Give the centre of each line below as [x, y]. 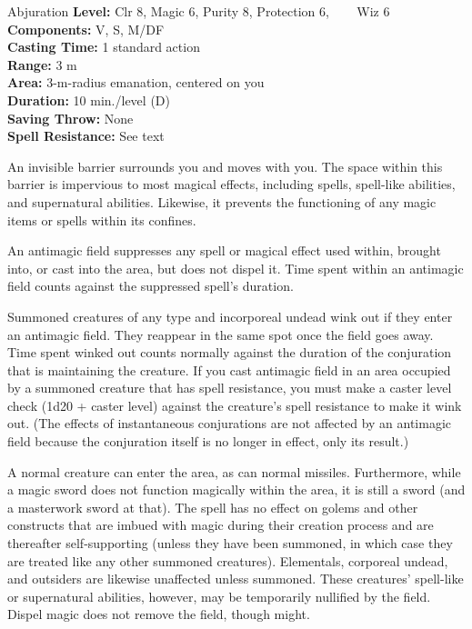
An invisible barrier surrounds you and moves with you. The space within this [225, 166]
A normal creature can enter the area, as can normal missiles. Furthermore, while [234, 471]
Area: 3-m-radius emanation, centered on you [136, 82]
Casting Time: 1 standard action [104, 47]
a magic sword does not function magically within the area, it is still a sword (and [236, 489]
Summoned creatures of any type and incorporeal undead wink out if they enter [230, 316]
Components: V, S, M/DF [86, 29]
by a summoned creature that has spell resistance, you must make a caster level [230, 388]
